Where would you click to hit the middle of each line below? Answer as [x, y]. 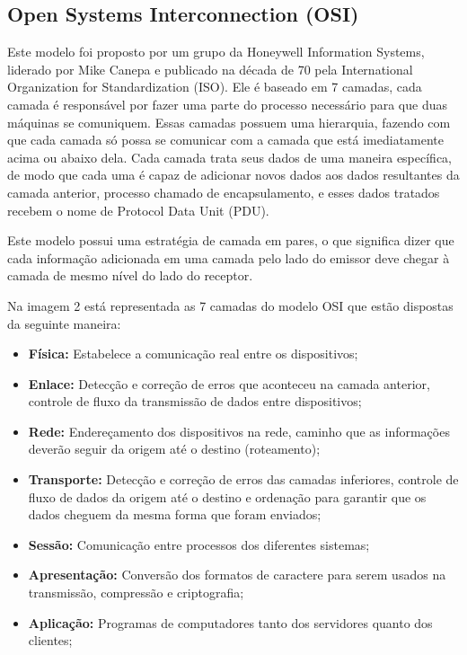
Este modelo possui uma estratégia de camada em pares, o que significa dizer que [231, 240]
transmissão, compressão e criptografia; [136, 593]
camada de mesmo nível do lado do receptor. [130, 275]
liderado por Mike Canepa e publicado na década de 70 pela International [210, 69]
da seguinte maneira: [64, 323]
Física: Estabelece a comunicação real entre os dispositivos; [193, 354]
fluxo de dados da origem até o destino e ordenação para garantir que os [227, 496]
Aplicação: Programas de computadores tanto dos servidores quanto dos [230, 622]
